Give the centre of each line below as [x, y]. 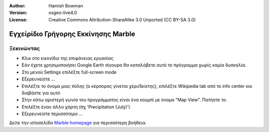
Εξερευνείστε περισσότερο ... [52, 114]
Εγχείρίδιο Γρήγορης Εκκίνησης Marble [72, 34]
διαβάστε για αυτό [41, 93]
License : [18, 19]
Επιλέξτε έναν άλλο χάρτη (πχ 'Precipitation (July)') [76, 107]
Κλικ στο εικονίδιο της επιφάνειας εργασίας [68, 58]
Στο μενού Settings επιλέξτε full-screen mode [69, 72]
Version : [18, 13]
